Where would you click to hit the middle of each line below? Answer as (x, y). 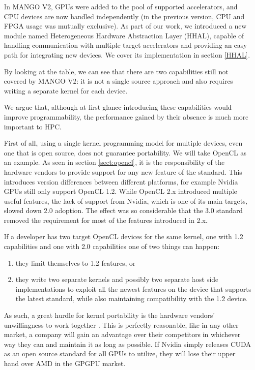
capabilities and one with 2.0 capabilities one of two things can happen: (112, 246)
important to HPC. (33, 126)
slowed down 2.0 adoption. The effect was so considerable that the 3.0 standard (124, 210)
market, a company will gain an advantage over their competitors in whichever (122, 334)
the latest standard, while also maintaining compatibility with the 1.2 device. (132, 298)
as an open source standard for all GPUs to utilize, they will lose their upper (120, 354)
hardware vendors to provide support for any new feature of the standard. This (123, 171)
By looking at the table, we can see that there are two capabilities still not (116, 71)
